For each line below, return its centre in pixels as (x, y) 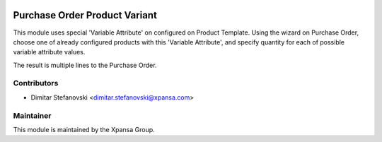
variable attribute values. (49, 52)
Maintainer (32, 115)
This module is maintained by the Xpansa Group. (84, 129)
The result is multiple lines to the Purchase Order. (85, 65)
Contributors (36, 83)
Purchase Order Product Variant (85, 15)
